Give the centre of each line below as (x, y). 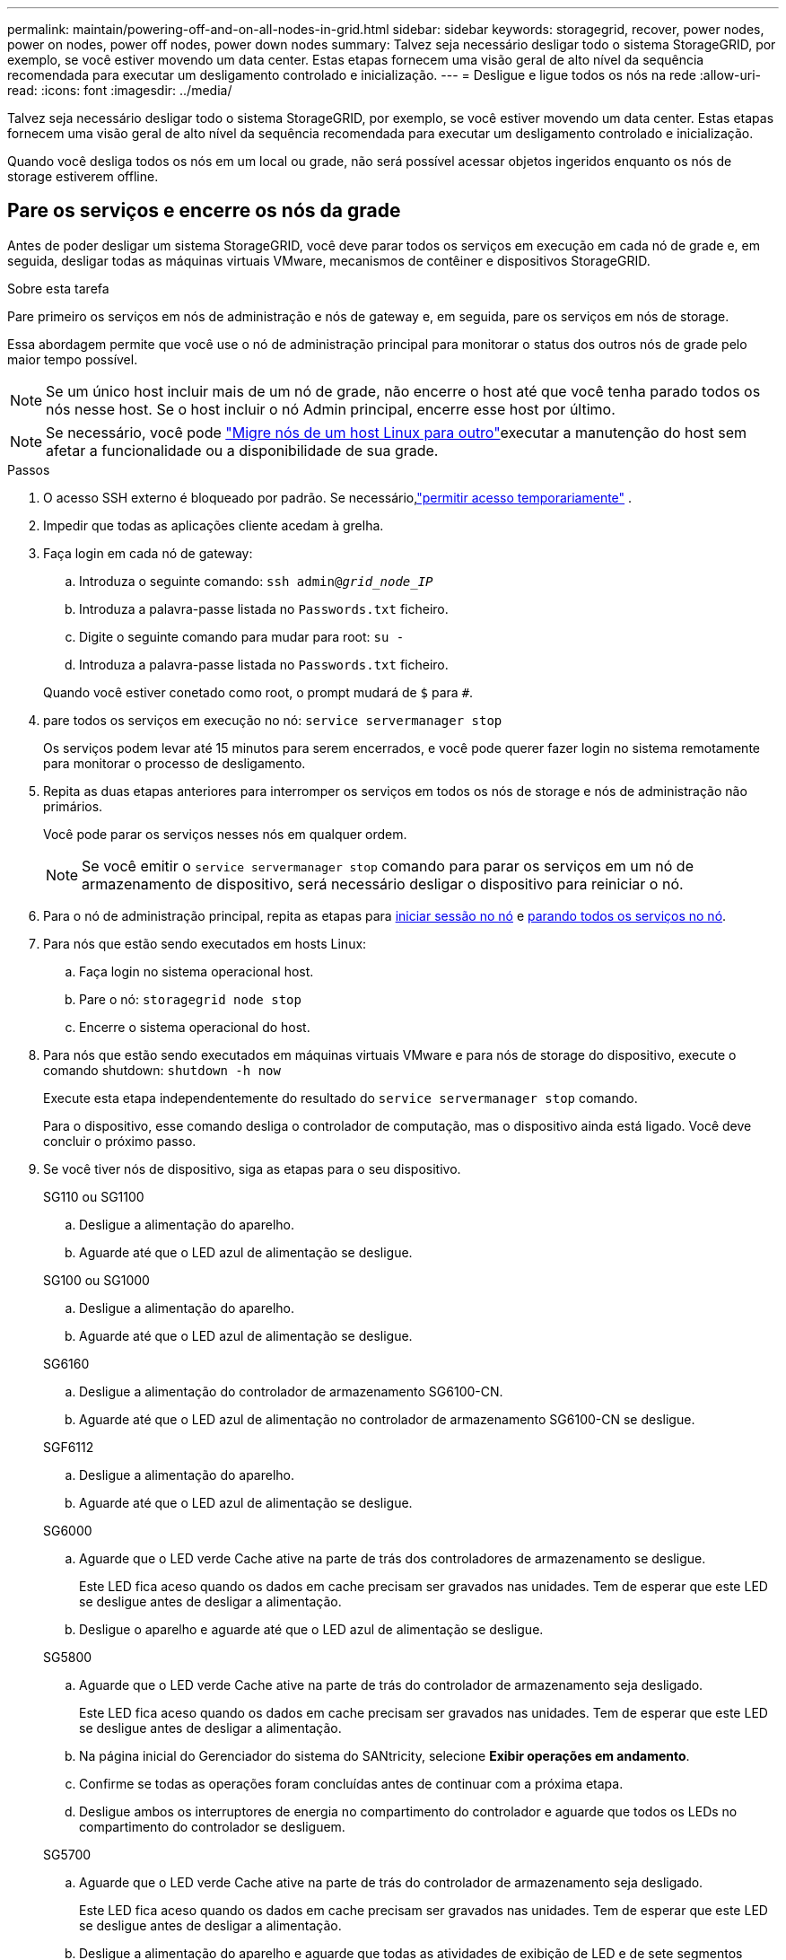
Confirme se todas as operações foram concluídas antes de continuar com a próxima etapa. (351, 1783)
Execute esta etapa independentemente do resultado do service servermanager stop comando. (341, 1098)
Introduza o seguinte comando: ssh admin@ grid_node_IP (256, 581)
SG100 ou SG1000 (96, 1280)
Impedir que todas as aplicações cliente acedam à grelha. (214, 525)
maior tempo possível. (73, 359)
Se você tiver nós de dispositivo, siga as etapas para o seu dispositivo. (252, 1168)
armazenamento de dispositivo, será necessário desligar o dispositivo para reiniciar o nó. (383, 884)
